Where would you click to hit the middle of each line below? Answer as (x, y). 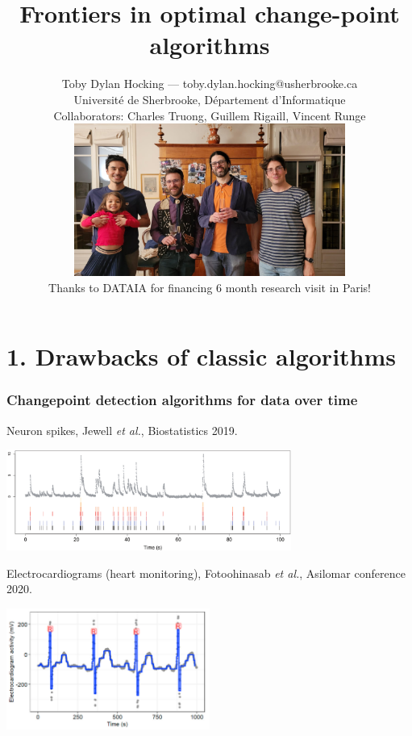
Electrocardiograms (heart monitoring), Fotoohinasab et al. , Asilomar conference (206, 573)
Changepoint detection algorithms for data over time (182, 400)
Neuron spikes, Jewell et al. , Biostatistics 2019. (122, 430)
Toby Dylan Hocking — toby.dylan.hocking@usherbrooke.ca (210, 84)
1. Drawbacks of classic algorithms (202, 356)
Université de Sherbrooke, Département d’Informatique (210, 99)
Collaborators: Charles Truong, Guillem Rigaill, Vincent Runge (210, 115)
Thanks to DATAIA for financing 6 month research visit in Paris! (210, 287)
